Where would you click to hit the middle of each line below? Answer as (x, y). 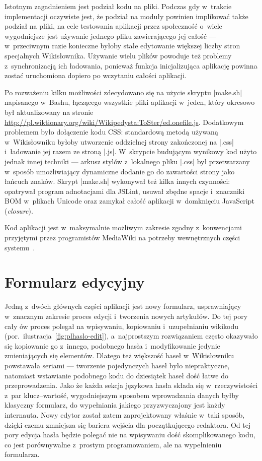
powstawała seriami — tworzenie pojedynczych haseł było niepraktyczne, (117, 365)
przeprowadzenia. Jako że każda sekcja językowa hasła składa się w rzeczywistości (131, 385)
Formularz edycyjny (75, 282)
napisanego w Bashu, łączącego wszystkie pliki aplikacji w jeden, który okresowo (130, 102)
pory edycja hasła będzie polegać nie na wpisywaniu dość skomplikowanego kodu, (130, 435)
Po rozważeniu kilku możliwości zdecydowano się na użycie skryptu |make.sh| (123, 92)
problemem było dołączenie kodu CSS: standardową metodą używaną (111, 132)
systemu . (20, 247)
